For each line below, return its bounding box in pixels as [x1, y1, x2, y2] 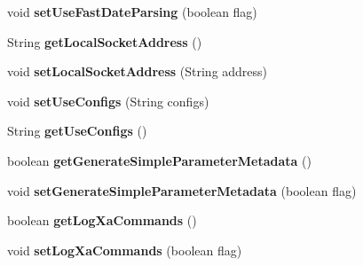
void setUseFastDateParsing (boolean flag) [7, 3, 257, 20]
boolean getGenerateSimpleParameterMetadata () [7, 151, 312, 169]
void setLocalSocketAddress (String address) [7, 62, 268, 81]
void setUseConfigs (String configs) [7, 91, 209, 110]
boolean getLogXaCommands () [7, 211, 197, 230]
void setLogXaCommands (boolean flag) [7, 240, 242, 259]
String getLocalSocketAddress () [7, 32, 202, 51]
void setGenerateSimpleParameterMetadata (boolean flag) [7, 181, 357, 199]
